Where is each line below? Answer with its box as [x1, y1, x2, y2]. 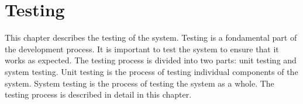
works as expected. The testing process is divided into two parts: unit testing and [5, 54, 297, 66]
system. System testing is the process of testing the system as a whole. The [5, 77, 274, 89]
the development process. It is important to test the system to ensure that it [5, 42, 279, 55]
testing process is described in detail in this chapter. [5, 88, 192, 101]
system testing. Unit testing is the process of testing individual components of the [5, 65, 298, 77]
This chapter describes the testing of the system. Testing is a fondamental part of [5, 31, 297, 44]
